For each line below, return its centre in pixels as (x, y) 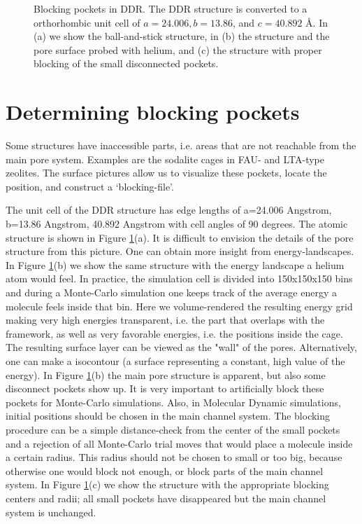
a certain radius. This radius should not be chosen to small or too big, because (174, 457)
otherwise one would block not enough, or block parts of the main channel (165, 470)
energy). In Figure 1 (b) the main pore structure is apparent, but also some (166, 374)
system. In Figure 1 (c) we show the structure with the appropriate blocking (167, 484)
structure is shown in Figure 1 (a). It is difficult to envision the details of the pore (180, 237)
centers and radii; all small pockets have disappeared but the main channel (166, 498)
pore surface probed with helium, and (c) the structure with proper (178, 49)
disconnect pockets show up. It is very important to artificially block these (165, 388)
